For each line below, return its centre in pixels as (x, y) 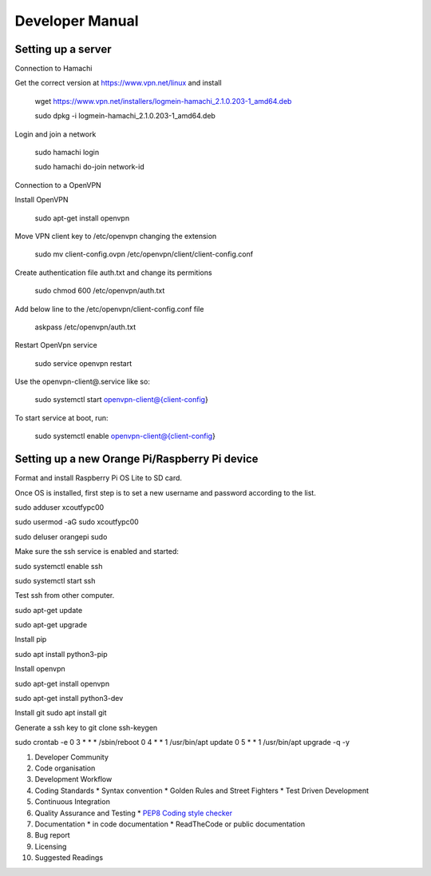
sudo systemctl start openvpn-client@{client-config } (122, 400)
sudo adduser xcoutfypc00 (59, 507)
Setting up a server (63, 49)
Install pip (31, 639)
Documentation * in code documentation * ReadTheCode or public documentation (170, 824)
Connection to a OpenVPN (58, 185)
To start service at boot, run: (61, 418)
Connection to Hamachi (53, 69)
